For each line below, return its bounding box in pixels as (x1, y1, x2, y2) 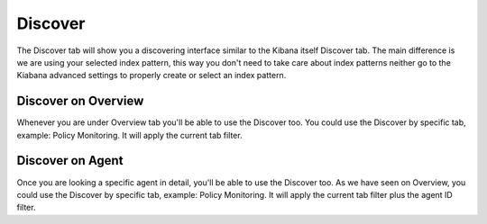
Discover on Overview (16, 94, 144, 109)
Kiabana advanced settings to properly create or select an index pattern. (16, 70, 287, 81)
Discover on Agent (16, 153, 124, 168)
